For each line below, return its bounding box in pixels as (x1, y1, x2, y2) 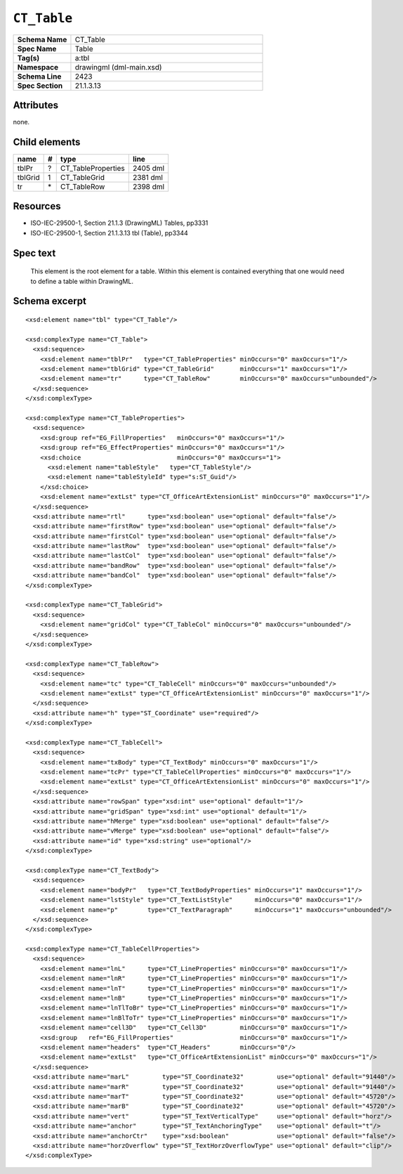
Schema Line (17, 71, 62, 81)
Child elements (13, 136, 81, 148)
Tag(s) (17, 53, 40, 63)
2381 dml (132, 172, 163, 182)
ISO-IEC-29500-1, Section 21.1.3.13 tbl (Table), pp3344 (30, 228, 189, 237)
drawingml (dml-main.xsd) (74, 62, 162, 72)
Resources (13, 200, 61, 212)
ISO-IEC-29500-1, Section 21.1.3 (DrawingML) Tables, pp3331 (30, 219, 209, 228)
